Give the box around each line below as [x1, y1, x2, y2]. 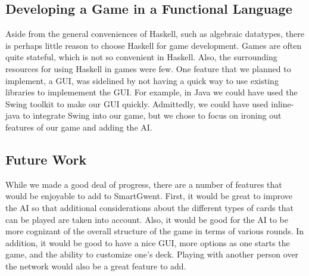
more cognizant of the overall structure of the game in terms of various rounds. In [5, 225, 304, 237]
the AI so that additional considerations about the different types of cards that [5, 201, 294, 213]
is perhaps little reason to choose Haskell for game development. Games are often [5, 39, 302, 51]
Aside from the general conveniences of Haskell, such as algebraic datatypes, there [5, 27, 304, 40]
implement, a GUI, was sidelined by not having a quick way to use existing [5, 74, 279, 86]
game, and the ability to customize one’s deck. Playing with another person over [5, 248, 299, 261]
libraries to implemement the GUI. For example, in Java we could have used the [5, 86, 298, 98]
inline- [271, 97, 294, 110]
